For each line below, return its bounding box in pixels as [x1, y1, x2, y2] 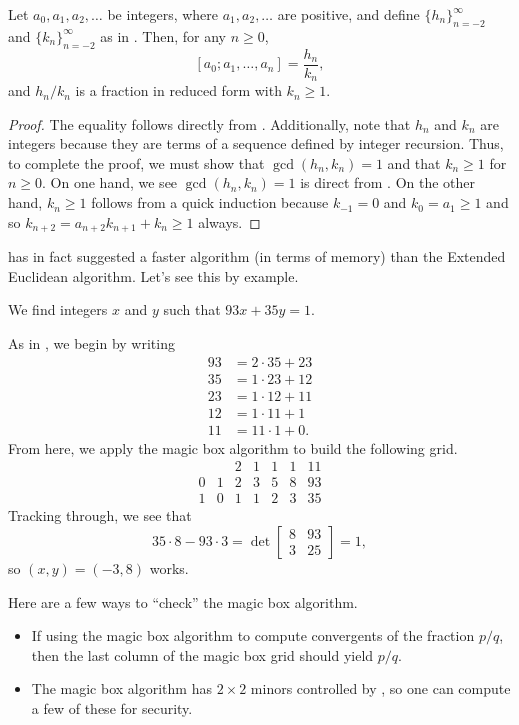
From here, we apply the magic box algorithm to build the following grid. [8, 437, 458, 458]
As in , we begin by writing [8, 332, 175, 353]
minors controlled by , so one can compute [250, 678, 511, 699]
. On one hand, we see [42, 172, 178, 193]
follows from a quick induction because [91, 192, 329, 213]
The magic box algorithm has [31, 678, 212, 699]
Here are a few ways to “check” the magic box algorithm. [8, 591, 358, 612]
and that [387, 152, 441, 173]
